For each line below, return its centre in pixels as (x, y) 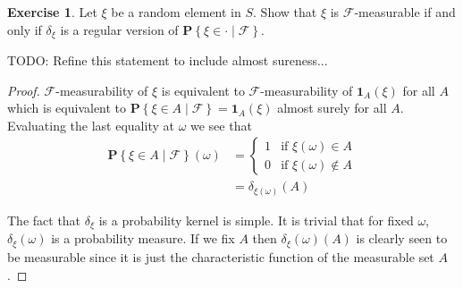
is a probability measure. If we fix (143, 238)
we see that (221, 125)
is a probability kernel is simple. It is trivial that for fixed (256, 220)
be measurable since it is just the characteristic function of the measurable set (221, 256)
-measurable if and (405, 12)
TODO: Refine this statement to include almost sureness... (168, 60)
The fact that (44, 220)
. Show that (285, 12)
